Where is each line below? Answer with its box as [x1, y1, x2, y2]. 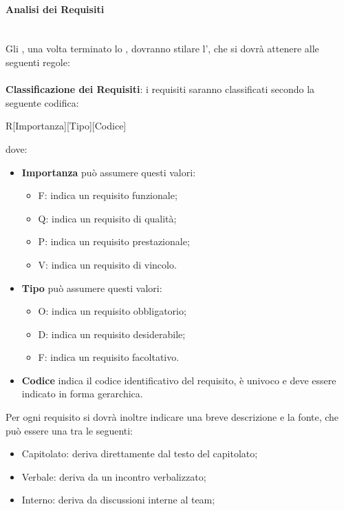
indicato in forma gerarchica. [21, 386, 143, 401]
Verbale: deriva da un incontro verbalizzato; [21, 469, 206, 483]
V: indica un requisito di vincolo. [38, 257, 177, 271]
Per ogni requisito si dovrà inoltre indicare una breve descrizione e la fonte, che [6, 410, 339, 424]
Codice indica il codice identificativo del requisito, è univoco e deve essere [21, 373, 336, 387]
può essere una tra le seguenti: [6, 423, 133, 437]
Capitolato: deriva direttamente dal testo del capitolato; [21, 446, 258, 461]
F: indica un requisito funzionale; [38, 188, 178, 202]
